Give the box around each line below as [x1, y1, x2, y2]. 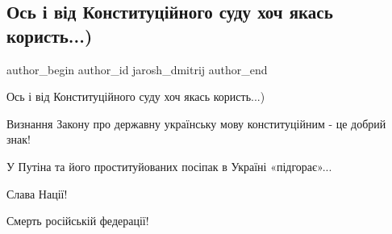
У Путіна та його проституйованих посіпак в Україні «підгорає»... [6, 157, 332, 174]
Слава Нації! [6, 185, 68, 202]
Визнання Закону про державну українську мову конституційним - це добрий [6, 115, 386, 132]
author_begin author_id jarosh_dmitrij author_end [6, 61, 268, 77]
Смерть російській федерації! [6, 212, 149, 229]
